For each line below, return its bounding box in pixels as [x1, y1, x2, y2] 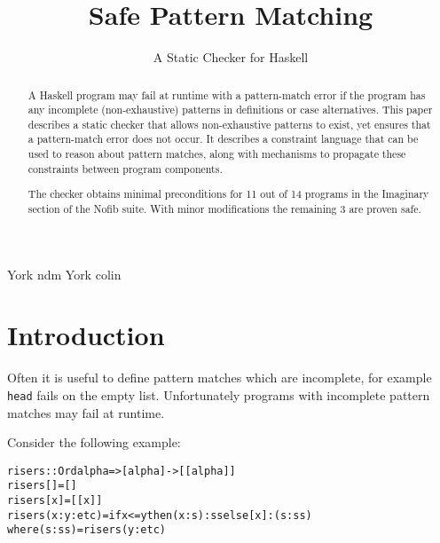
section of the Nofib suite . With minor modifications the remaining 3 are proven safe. [27, 201, 421, 216]
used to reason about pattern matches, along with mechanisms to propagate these [27, 146, 406, 161]
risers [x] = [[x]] [7, 494, 103, 508]
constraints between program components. [27, 161, 223, 176]
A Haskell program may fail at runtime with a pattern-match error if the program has [27, 87, 426, 102]
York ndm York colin [7, 264, 122, 283]
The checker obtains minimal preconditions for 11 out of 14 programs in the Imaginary [27, 186, 429, 201]
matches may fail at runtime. [7, 403, 165, 421]
